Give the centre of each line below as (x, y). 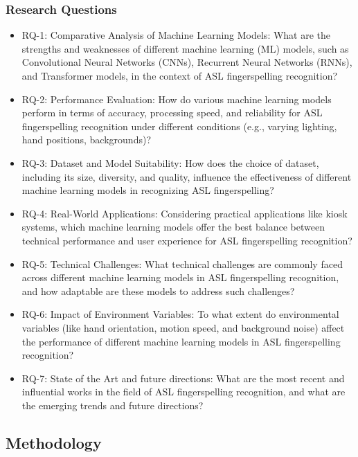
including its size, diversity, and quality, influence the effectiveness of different (187, 176)
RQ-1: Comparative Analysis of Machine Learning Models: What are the (176, 35)
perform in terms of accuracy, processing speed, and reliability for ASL (172, 113)
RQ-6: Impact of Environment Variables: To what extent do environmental (180, 314)
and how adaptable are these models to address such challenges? (158, 290)
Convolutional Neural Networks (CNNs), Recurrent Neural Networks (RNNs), (187, 62)
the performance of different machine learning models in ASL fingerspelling (181, 341)
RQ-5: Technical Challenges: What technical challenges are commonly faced (182, 263)
